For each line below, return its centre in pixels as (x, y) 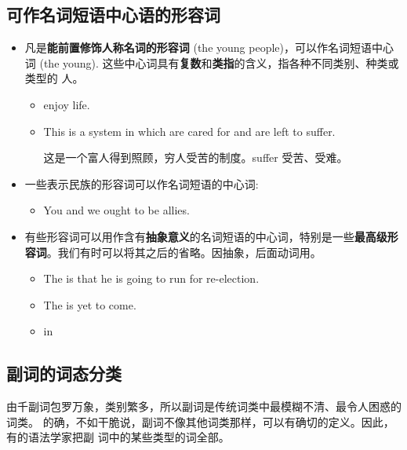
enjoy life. (67, 104)
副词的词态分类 (64, 373)
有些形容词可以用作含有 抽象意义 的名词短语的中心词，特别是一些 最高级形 (211, 236)
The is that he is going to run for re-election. (151, 278)
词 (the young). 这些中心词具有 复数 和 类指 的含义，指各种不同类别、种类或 (212, 62)
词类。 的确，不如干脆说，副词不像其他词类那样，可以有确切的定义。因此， (200, 421)
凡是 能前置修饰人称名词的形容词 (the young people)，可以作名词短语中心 (209, 48)
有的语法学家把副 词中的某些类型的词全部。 (118, 437)
